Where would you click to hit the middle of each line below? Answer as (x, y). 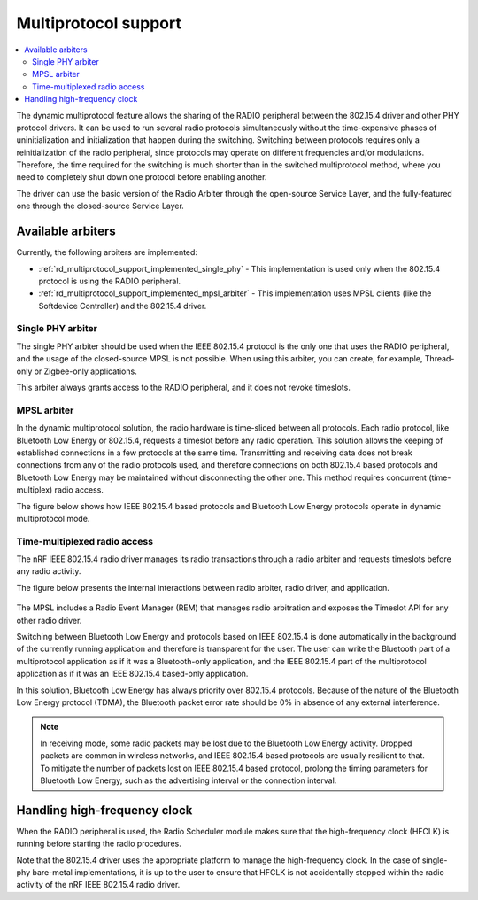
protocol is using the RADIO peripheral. (110, 281)
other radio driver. (49, 620)
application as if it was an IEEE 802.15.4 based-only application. (132, 674)
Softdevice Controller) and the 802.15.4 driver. (123, 306)
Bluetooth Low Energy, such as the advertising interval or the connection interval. (189, 780)
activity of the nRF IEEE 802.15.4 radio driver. (98, 885)
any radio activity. (49, 571)
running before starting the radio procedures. (99, 844)
